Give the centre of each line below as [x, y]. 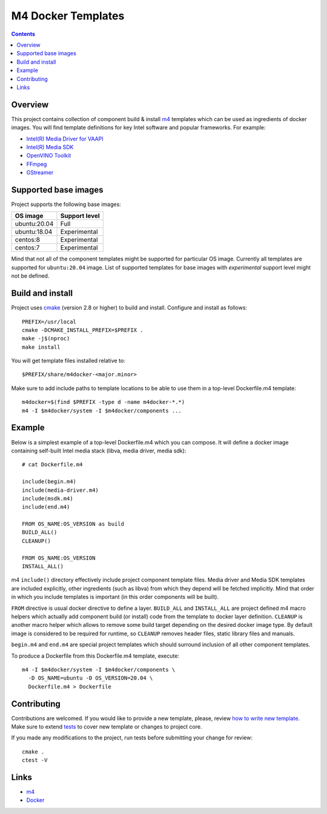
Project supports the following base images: [66, 204]
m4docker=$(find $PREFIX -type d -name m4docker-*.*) [103, 402]
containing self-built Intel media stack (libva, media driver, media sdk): [99, 451]
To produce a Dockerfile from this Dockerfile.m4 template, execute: [95, 656]
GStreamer [40, 173]
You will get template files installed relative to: [68, 361]
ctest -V [35, 760]
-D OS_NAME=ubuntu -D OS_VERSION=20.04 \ [91, 678]
